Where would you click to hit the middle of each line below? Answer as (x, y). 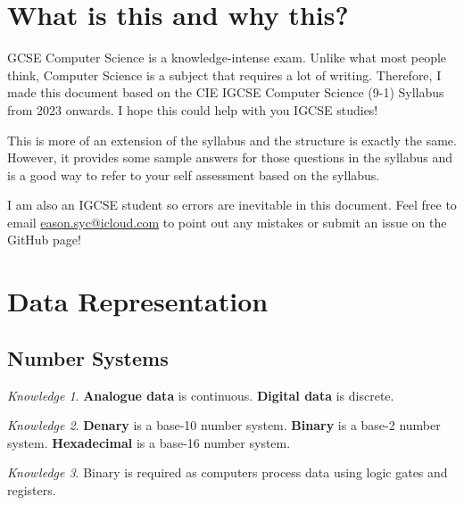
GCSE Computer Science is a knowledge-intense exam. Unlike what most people (227, 58)
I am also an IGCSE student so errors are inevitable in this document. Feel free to (232, 205)
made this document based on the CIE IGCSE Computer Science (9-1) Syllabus (226, 92)
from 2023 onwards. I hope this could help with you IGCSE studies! (193, 109)
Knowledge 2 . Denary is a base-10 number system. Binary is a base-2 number (224, 425)
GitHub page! (44, 240)
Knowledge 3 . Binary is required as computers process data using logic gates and (228, 472)
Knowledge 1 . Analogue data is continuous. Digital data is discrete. (201, 395)
